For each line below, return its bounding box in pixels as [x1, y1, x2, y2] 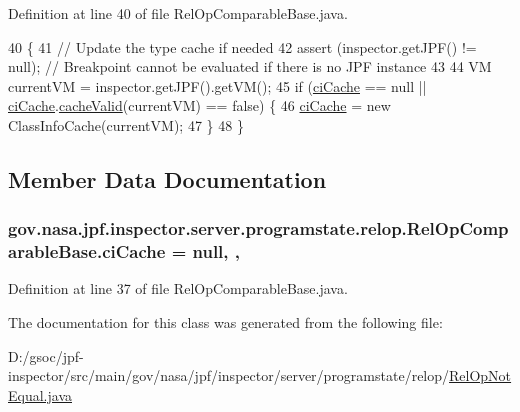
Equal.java [8, 384, 72, 405]
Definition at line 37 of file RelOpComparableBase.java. [8, 278, 348, 299]
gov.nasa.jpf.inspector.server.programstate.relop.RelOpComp [8, 216, 509, 241]
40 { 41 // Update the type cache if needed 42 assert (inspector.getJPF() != [8, 36, 477, 57]
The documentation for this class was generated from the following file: [8, 312, 443, 333]
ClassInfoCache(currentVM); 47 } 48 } [8, 114, 244, 135]
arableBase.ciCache [8, 239, 166, 264]
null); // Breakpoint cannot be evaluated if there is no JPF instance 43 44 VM [8, 56, 492, 77]
